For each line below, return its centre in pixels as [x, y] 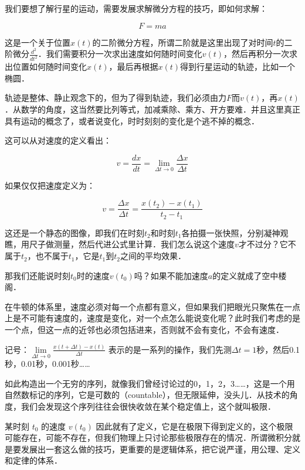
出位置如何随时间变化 [46, 67]
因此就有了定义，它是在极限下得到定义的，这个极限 [194, 426]
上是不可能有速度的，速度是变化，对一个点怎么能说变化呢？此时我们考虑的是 [152, 318]
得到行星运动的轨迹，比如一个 [238, 67]
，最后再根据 [133, 67]
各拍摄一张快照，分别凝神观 [235, 232]
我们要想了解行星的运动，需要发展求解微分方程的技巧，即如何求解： [136, 8]
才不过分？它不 [267, 244]
